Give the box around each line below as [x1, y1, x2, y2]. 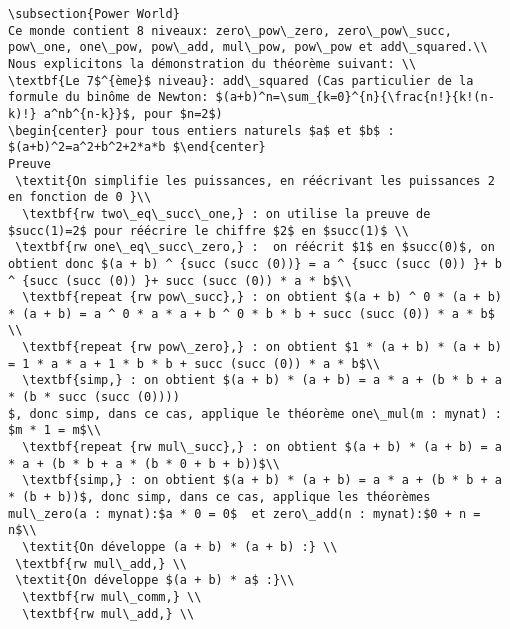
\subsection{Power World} [8, 7, 180, 21]
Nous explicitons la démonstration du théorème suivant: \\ [8, 56, 417, 71]
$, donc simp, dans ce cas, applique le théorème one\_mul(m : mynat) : [8, 406, 502, 421]
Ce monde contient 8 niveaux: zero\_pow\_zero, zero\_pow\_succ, [8, 23, 452, 38]
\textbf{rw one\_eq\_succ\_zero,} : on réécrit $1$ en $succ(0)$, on [15, 240, 495, 255]
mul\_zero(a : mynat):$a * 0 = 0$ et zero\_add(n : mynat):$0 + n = [8, 506, 481, 521]
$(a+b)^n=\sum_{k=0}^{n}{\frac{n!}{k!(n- [215, 90, 495, 105]
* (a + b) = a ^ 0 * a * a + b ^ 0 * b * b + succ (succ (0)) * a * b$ [8, 306, 495, 321]
